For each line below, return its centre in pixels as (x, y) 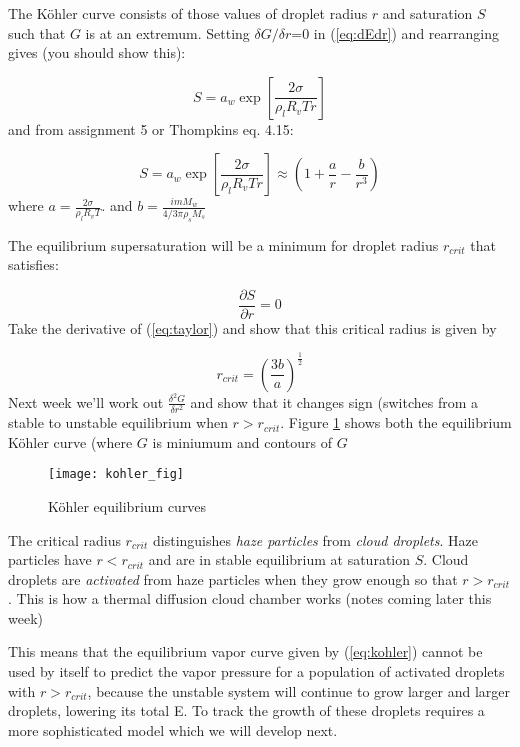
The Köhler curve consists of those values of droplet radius (188, 13)
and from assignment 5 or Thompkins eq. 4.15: (151, 128)
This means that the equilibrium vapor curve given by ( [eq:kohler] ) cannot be (245, 651)
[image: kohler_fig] (116, 474)
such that (37, 32)
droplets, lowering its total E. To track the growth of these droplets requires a (246, 710)
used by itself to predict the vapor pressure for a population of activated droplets (256, 671)
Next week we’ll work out (86, 401)
